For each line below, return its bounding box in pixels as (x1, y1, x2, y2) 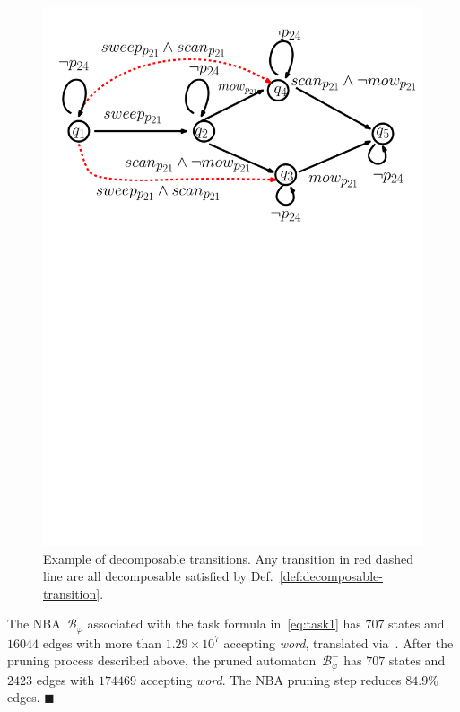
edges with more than (42, 633, 161, 652)
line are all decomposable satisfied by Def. (43, 567, 273, 585)
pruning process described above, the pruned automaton (7, 651, 317, 670)
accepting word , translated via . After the (223, 633, 454, 652)
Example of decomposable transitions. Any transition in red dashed (43, 549, 413, 567)
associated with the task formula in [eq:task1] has (87, 614, 361, 633)
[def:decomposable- (279, 567, 383, 585)
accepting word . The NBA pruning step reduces (140, 670, 402, 689)
